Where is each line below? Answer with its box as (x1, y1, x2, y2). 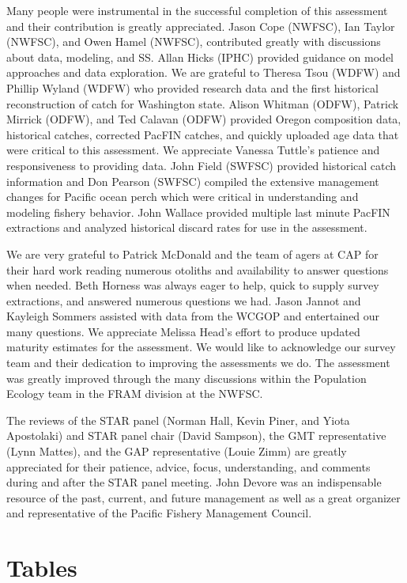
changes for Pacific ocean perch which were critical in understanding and (6, 188, 359, 205)
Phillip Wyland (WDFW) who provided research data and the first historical (6, 79, 379, 96)
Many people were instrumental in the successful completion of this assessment (6, 2, 388, 18)
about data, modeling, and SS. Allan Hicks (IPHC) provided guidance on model (6, 48, 394, 65)
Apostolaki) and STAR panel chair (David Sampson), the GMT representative (6, 427, 386, 444)
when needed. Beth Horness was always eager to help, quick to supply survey (6, 277, 379, 293)
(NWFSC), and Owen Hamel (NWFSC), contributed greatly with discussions (6, 33, 381, 50)
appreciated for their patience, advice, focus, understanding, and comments (6, 458, 371, 475)
